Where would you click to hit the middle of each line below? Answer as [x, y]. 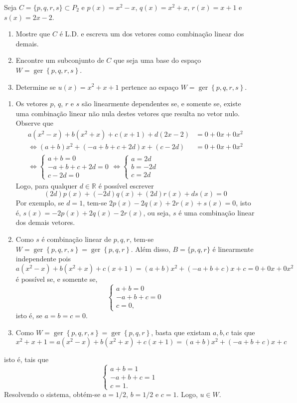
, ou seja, [157, 212]
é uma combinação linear [217, 212]
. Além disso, [150, 249]
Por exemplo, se [40, 203]
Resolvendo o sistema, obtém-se [52, 394]
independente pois [43, 259]
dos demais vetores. [45, 222]
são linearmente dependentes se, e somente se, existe [161, 103]
